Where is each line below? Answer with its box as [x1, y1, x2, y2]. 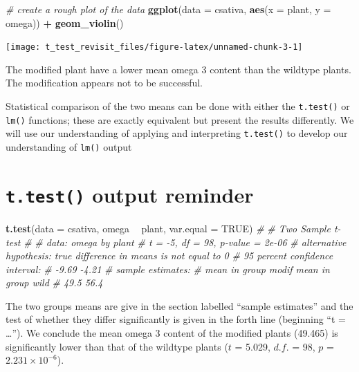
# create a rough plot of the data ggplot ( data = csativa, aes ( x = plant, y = [6, 2, 331, 16]
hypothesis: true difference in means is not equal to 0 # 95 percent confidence [6, 248, 333, 263]
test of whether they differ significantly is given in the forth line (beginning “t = [6, 312, 346, 326]
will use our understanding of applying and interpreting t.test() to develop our [6, 126, 348, 140]
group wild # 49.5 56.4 [6, 275, 103, 290]
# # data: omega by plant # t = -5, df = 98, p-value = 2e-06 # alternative [24, 234, 347, 249]
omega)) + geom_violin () [6, 15, 124, 30]
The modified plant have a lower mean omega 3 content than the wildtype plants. [6, 62, 351, 76]
